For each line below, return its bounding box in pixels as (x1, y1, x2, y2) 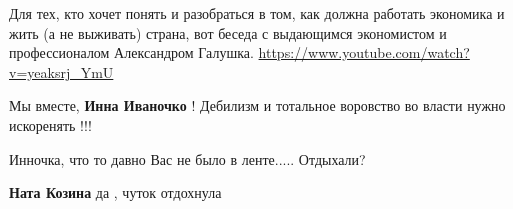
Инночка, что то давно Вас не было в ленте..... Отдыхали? (9, 148, 366, 169)
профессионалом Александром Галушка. (9, 42, 254, 63)
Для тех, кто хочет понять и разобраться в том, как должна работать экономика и (9, 3, 505, 23)
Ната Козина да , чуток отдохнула (9, 182, 222, 203)
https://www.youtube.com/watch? (258, 42, 470, 63)
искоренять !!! (9, 114, 92, 135)
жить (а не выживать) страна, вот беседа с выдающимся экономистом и (9, 22, 447, 43)
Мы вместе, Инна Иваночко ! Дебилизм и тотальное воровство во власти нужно (9, 95, 506, 116)
